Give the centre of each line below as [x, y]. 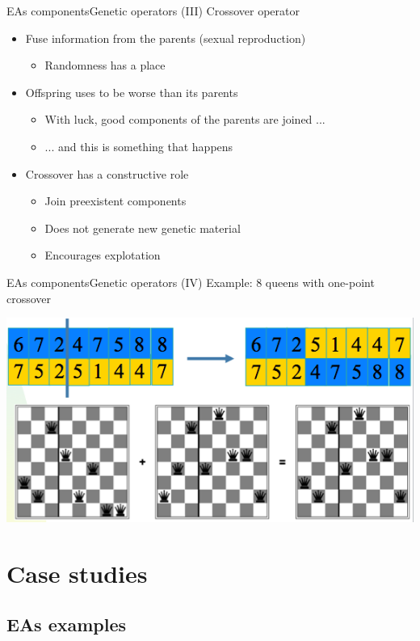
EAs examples [67, 624]
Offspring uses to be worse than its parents [132, 92]
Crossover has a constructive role [107, 173]
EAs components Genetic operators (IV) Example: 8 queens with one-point [191, 282]
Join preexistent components [115, 201]
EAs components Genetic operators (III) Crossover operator [153, 11]
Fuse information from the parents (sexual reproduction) [166, 38]
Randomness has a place [105, 65]
